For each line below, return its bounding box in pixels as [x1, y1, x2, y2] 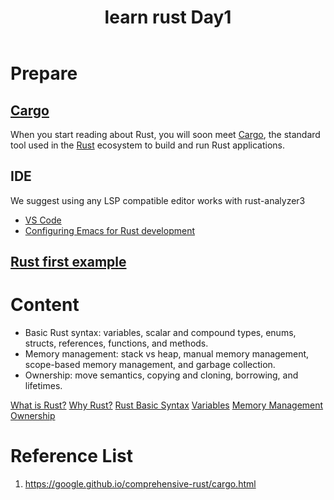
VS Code [24, 214, 62, 226]
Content [10, 294, 80, 316]
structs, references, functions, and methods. [24, 337, 209, 350]
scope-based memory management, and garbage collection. [24, 359, 276, 371]
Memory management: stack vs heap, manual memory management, [24, 348, 310, 360]
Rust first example [10, 254, 127, 271]
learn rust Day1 [104, 6, 232, 29]
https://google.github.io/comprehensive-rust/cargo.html [24, 478, 257, 490]
